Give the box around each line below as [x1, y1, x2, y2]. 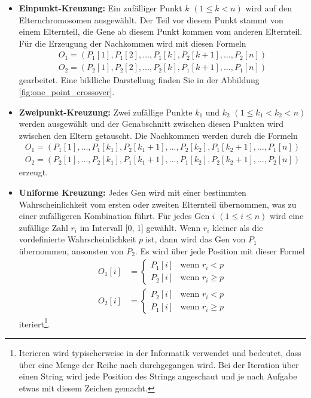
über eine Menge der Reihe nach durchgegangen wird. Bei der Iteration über [19, 358, 299, 370]
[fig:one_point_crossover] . [19, 86, 115, 98]
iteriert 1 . [19, 315, 50, 330]
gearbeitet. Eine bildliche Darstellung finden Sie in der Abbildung [19, 74, 260, 86]
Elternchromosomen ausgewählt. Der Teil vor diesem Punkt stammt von [19, 13, 283, 26]
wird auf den [245, 2, 292, 14]
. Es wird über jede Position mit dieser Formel [135, 245, 305, 257]
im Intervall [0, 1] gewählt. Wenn [80, 221, 201, 233]
